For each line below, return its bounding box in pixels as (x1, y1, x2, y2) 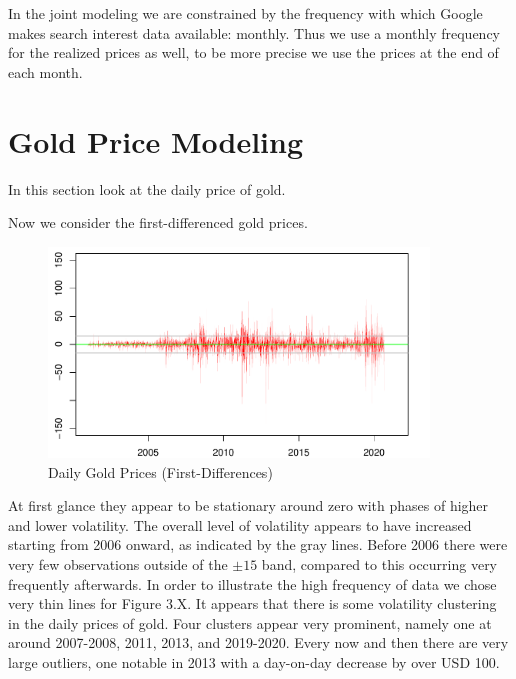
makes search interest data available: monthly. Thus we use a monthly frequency (8, 22, 501, 43)
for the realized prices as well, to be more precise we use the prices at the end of (8, 42, 499, 63)
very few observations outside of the (8, 554, 228, 574)
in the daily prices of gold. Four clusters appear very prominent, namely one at (8, 612, 492, 633)
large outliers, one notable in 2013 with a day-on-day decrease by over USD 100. (8, 651, 500, 672)
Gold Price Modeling (8, 120, 304, 161)
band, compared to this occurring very (261, 554, 498, 574)
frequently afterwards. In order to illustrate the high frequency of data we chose (8, 573, 497, 594)
